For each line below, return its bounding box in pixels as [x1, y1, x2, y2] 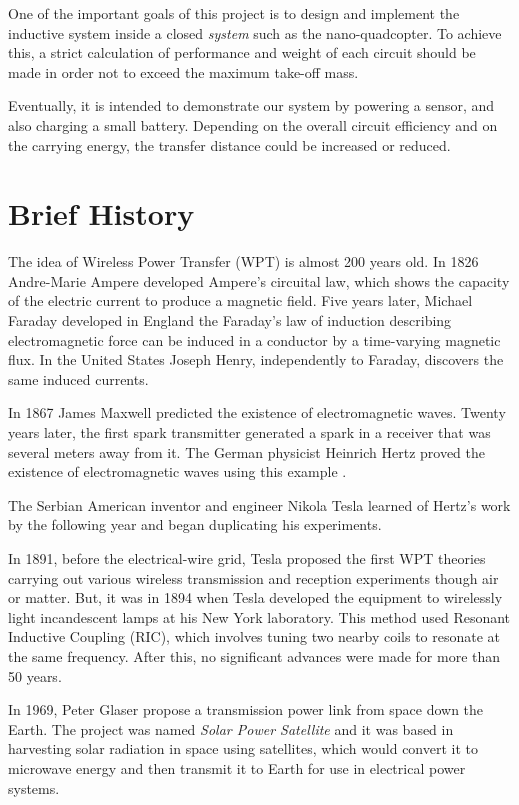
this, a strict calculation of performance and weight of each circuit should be [8, 42, 476, 63]
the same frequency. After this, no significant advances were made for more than [8, 645, 501, 666]
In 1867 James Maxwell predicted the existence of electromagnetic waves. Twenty [8, 402, 506, 423]
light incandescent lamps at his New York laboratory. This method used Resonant [8, 606, 511, 627]
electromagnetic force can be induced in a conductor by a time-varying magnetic [8, 329, 501, 350]
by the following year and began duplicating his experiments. [8, 514, 382, 535]
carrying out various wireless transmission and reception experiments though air [8, 567, 499, 588]
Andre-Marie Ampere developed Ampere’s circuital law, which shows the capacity [8, 270, 510, 291]
